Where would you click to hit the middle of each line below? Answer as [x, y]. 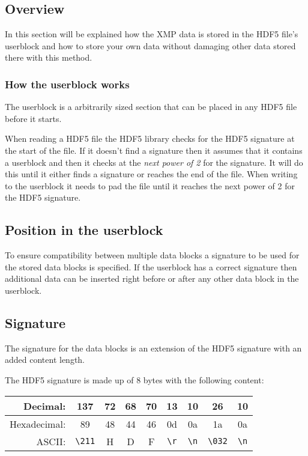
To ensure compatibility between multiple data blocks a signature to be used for [152, 255]
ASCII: [51, 441]
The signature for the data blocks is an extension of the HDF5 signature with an [153, 348]
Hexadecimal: [38, 424]
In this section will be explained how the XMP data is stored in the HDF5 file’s [152, 34]
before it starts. [33, 118]
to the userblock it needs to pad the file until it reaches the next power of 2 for [150, 185]
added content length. [45, 360]
